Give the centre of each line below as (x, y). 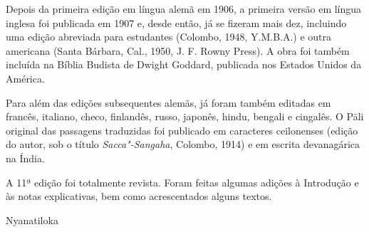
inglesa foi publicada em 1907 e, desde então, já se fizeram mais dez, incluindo (176, 22)
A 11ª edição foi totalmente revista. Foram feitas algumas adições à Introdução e (182, 182)
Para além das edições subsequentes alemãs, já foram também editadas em (168, 102)
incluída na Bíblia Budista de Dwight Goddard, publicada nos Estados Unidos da (184, 64)
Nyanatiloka (32, 220)
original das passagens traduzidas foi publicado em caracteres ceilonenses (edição (182, 130)
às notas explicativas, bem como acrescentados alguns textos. (139, 196)
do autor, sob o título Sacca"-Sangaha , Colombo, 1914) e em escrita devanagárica (183, 144)
